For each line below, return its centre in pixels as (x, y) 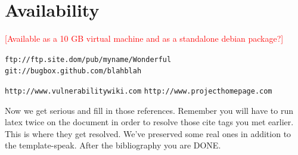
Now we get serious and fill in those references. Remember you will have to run (149, 110)
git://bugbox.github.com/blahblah (73, 71)
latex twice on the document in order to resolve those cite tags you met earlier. (149, 122)
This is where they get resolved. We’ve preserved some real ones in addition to (148, 133)
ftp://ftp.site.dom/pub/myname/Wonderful (88, 59)
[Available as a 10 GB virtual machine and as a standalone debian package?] (144, 38)
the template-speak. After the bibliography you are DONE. (113, 145)
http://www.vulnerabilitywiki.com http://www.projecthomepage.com (139, 92)
